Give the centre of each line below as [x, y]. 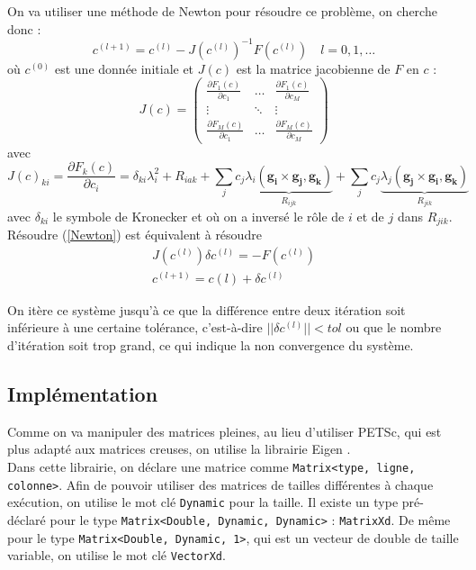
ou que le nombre [394, 327]
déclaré [27, 520]
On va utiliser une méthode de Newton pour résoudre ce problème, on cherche [222, 11]
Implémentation [83, 394]
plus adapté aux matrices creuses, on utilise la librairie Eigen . [179, 449]
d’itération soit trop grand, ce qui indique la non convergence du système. [211, 345]
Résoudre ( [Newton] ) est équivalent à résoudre [135, 235]
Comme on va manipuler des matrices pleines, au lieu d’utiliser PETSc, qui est [225, 431]
